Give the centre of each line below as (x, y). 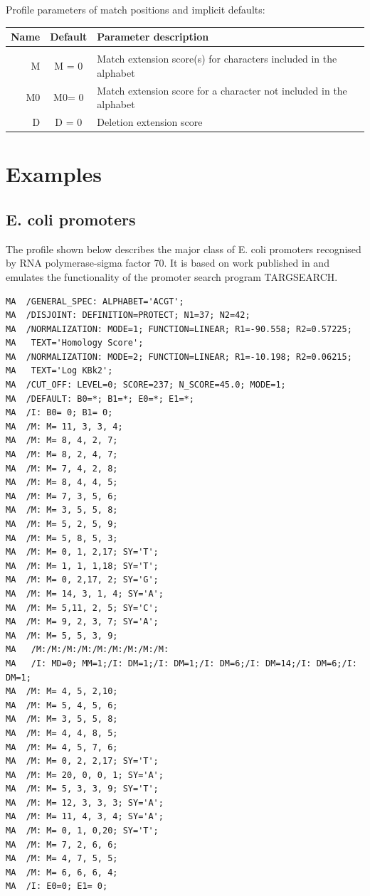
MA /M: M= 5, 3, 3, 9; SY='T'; (82, 789)
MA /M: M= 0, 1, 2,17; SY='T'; (82, 552)
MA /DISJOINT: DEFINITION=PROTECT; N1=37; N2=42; (128, 315)
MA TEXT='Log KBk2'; (59, 371)
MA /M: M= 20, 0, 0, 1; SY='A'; (85, 775)
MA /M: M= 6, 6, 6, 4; (62, 872)
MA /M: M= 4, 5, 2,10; (62, 692)
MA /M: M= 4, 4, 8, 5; (62, 733)
